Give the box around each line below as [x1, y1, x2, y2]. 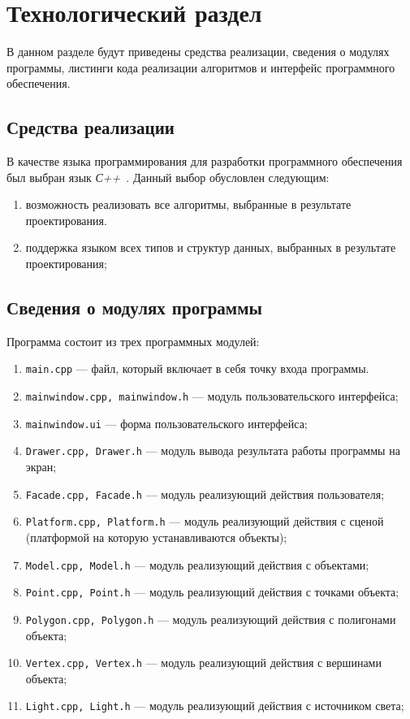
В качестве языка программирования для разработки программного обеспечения [6, 153, 403, 170]
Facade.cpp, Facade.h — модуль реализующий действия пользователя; [25, 485, 385, 502]
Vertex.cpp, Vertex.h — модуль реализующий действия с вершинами [25, 654, 382, 671]
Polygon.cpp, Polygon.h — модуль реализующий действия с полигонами [25, 610, 396, 627]
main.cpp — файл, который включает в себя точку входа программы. [25, 360, 369, 377]
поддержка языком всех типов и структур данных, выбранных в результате [25, 239, 396, 256]
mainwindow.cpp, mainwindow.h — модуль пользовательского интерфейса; [25, 388, 399, 405]
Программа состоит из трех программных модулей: [6, 332, 260, 349]
